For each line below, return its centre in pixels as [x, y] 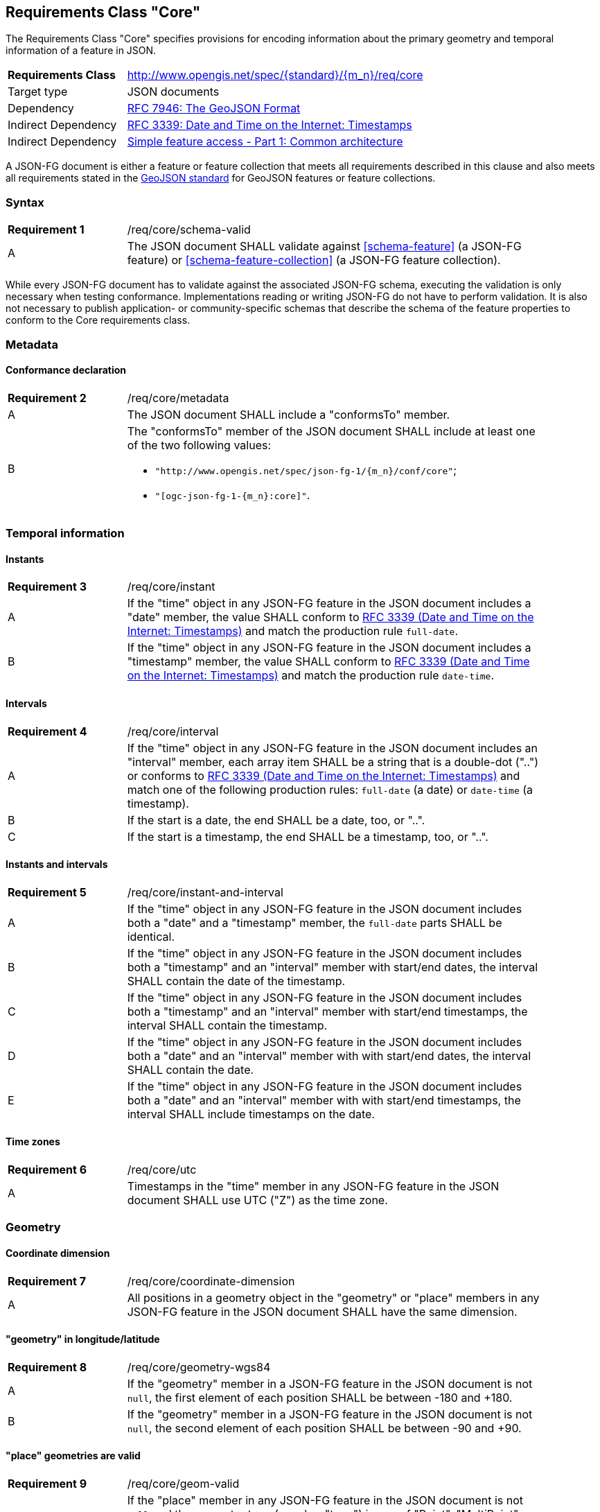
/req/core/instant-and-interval [205, 892]
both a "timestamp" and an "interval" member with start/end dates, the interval [333, 967]
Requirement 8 [47, 1367]
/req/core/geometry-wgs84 [199, 1367]
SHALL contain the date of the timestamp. [236, 981]
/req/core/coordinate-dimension [211, 1281]
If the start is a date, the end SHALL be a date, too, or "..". [276, 820]
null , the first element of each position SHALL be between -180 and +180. [320, 1397]
